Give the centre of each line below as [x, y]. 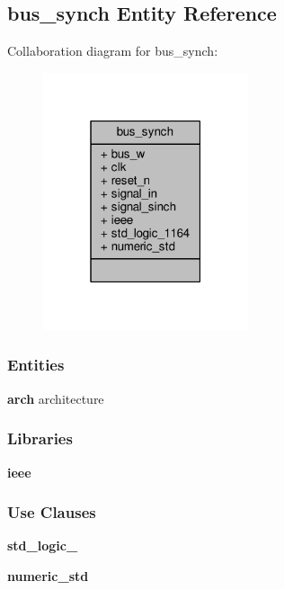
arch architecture [56, 398]
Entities [36, 365]
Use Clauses [52, 512]
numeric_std [48, 575]
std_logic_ [43, 545]
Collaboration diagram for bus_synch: [113, 51]
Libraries [40, 438]
